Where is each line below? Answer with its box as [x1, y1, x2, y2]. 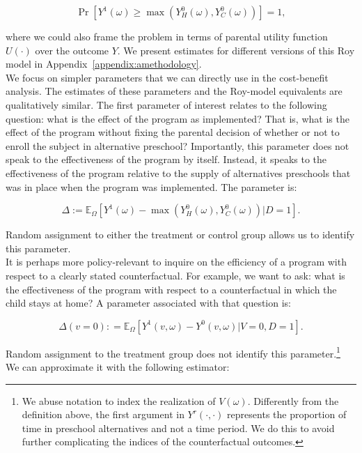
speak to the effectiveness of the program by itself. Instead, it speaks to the [6, 152, 327, 167]
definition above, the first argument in [22, 407, 184, 422]
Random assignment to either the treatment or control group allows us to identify [6, 227, 355, 242]
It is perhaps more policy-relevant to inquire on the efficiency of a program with [6, 254, 347, 269]
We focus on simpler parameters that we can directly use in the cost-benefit [6, 70, 329, 84]
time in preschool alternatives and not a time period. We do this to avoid [22, 420, 335, 435]
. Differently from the [247, 393, 339, 408]
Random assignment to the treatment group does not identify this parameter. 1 [6, 344, 340, 360]
